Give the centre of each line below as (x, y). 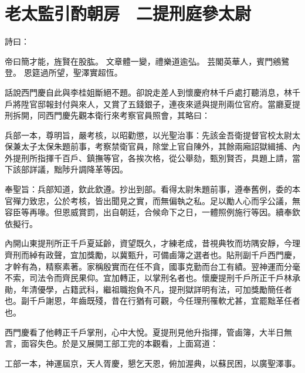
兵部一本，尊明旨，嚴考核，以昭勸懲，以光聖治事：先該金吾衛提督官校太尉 (148, 135)
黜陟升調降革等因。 (91, 169)
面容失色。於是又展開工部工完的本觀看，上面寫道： (119, 343)
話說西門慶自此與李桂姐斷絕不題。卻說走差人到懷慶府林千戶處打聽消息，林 (148, 92)
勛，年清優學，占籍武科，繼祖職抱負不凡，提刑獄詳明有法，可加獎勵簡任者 (148, 289)
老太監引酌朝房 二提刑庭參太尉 (128, 13)
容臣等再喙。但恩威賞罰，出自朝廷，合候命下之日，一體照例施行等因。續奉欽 (152, 212)
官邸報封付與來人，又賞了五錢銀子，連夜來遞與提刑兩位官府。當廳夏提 (165, 104)
